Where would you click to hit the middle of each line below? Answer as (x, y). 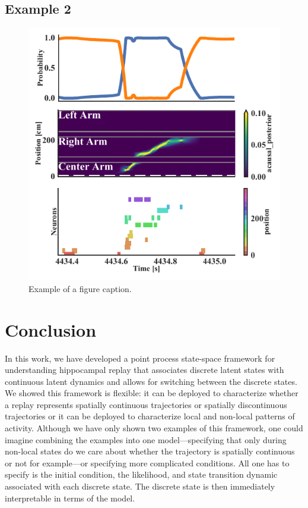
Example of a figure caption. (80, 288)
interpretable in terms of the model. (70, 498)
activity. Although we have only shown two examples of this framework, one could (154, 428)
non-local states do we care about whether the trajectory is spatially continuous (150, 451)
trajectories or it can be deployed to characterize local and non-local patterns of (150, 416)
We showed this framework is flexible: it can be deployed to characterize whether (152, 393)
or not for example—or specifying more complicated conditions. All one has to (147, 462)
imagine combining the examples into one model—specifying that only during (146, 439)
